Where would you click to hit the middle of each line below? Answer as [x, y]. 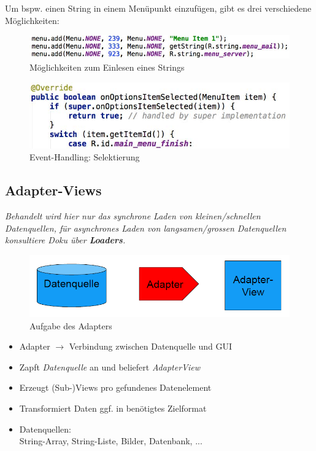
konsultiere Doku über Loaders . [65, 240]
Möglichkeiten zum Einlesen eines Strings [107, 67]
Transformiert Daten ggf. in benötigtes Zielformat [113, 408]
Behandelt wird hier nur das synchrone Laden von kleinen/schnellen [133, 216]
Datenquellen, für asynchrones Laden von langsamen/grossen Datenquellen [146, 228]
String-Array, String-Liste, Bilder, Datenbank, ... [111, 441]
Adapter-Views [53, 190]
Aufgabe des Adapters [71, 325]
